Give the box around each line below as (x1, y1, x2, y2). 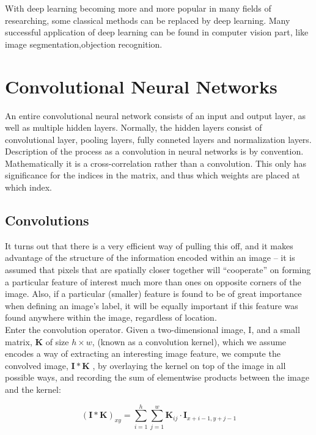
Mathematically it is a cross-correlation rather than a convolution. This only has (5, 156, 306, 169)
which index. (5, 181, 53, 194)
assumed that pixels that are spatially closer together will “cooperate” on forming (5, 263, 311, 276)
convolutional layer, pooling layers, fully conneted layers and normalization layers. (5, 133, 312, 145)
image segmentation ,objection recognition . (5, 37, 163, 50)
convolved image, (5, 359, 68, 371)
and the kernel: (5, 382, 61, 395)
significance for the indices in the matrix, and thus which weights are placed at (5, 169, 300, 181)
